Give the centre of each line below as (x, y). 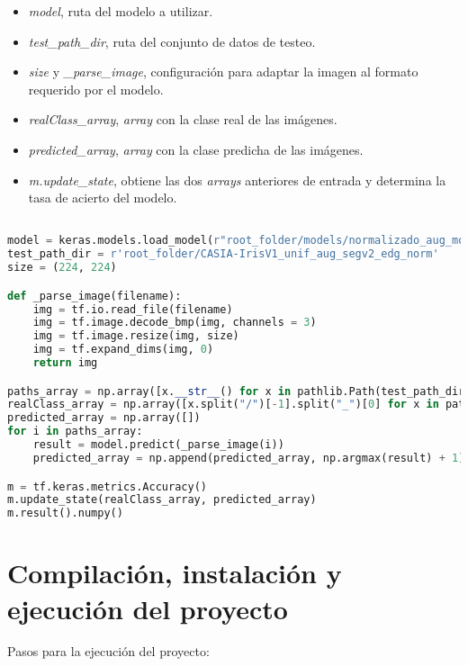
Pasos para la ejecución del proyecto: (108, 651)
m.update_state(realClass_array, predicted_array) (162, 500)
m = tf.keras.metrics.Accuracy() (107, 486)
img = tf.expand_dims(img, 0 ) (123, 350)
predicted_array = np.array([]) (104, 418)
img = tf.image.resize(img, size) (136, 336)
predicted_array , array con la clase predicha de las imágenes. (196, 149)
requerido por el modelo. (96, 89)
